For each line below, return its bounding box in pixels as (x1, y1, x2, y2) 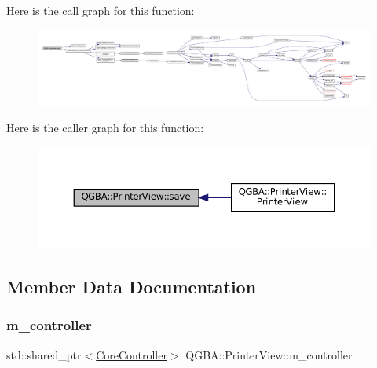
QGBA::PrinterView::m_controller (185, 346, 353, 362)
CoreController (96, 346, 167, 362)
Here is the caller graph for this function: (6, 120, 204, 136)
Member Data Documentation (6, 274, 257, 298)
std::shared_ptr (6, 346, 82, 362)
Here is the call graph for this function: (6, 2, 195, 18)
